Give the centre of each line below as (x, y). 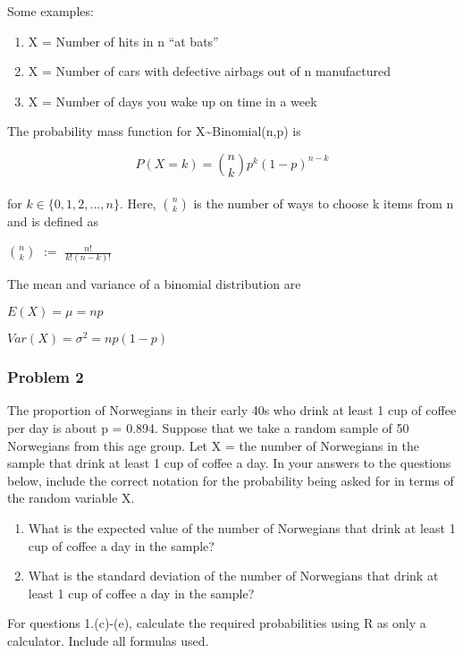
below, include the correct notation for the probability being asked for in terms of (231, 480)
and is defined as (53, 220)
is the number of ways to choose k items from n (324, 203)
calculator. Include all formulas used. (108, 640)
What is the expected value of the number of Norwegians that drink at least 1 (242, 527)
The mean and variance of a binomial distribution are (154, 284)
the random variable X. (71, 498)
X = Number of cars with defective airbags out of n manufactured (209, 71)
